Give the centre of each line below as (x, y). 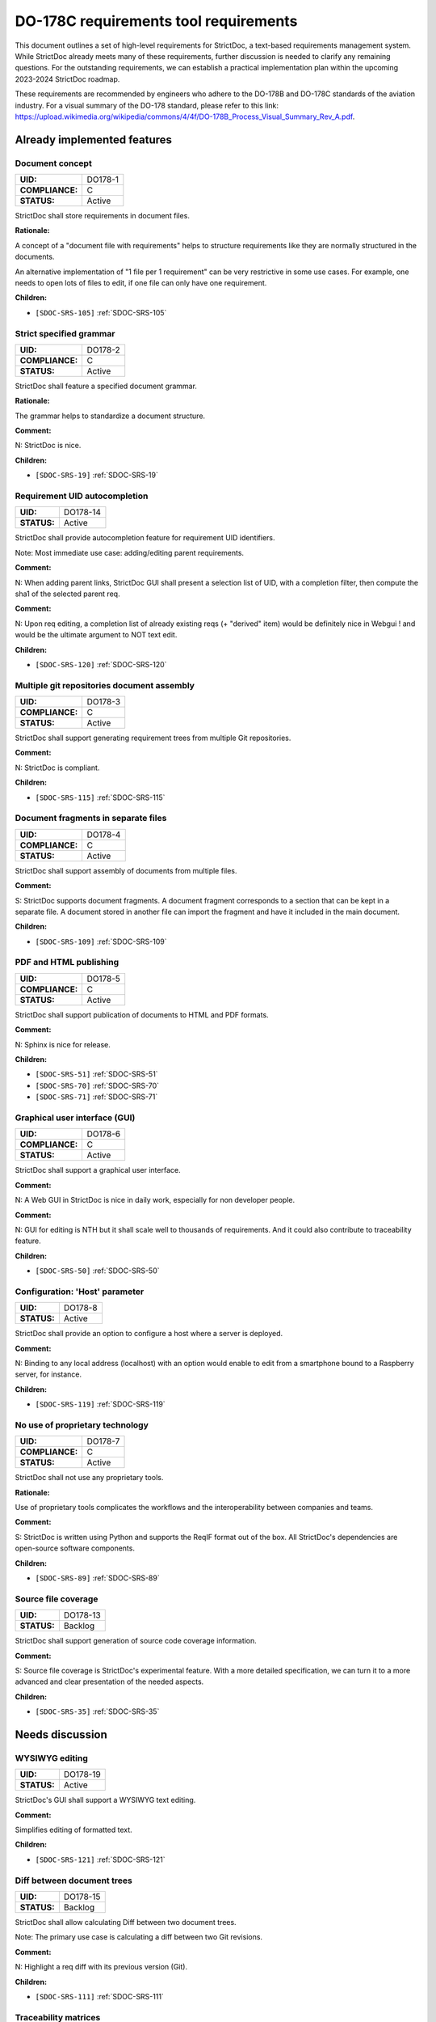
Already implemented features (94, 140)
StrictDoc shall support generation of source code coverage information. (136, 1641)
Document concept (53, 163)
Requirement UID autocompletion (82, 496)
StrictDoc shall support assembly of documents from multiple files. (126, 870)
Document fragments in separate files (91, 819)
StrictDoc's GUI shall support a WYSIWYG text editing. (105, 1800)
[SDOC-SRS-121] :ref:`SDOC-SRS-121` (100, 1859)
